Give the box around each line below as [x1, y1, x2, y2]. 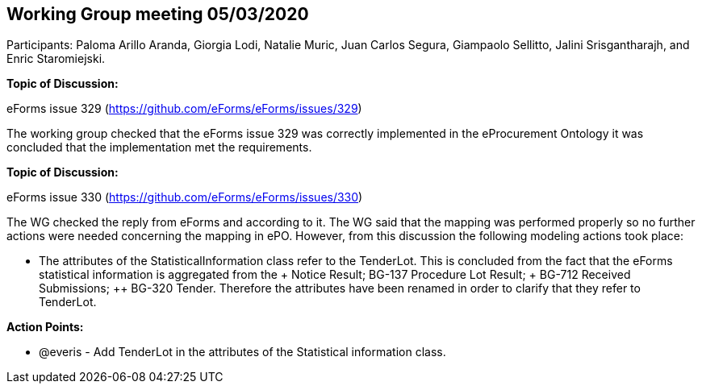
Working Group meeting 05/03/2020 [6, 4, 309, 24]
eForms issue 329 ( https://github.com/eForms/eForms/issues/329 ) [6, 102, 362, 116]
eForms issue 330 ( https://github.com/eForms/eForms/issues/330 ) [6, 190, 363, 205]
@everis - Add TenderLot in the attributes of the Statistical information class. [39, 345, 446, 359]
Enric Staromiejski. [6, 52, 106, 66]
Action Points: [6, 320, 84, 334]
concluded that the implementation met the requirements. [6, 140, 312, 155]
